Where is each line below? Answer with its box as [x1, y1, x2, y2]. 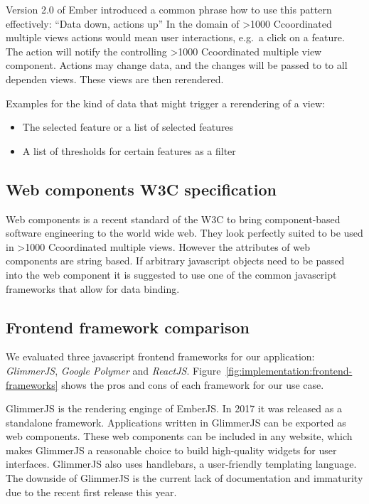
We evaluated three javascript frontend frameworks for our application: [6, 349, 315, 364]
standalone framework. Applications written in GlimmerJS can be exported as [6, 414, 346, 429]
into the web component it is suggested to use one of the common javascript [6, 267, 337, 282]
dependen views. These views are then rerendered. [6, 71, 224, 86]
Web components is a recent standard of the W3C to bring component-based [6, 211, 341, 226]
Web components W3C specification [6, 178, 277, 200]
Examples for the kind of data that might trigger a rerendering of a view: [6, 95, 325, 110]
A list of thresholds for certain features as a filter [22, 143, 236, 158]
